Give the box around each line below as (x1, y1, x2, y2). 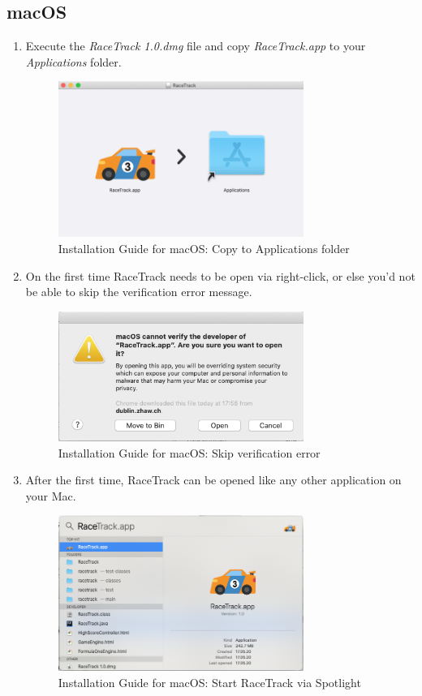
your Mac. (25, 487, 76, 504)
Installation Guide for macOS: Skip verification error (58, 444, 321, 461)
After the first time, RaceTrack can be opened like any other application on (25, 471, 402, 488)
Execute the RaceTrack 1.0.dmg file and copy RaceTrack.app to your (25, 37, 366, 54)
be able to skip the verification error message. (25, 283, 252, 300)
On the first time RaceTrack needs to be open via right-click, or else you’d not (25, 267, 416, 284)
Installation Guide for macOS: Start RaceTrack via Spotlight (58, 673, 361, 690)
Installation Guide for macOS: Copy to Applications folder (58, 240, 350, 257)
